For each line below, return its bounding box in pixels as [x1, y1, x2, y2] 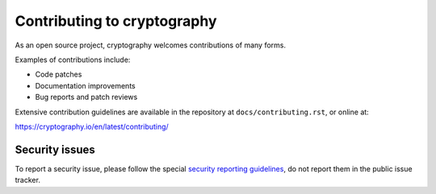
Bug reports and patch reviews [35, 93, 138, 102]
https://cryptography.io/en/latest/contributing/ [15, 122, 169, 131]
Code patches [35, 69, 82, 80]
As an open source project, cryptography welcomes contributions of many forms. [15, 40, 287, 50]
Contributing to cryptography [15, 12, 217, 30]
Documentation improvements [35, 80, 136, 90]
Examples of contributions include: [15, 55, 131, 64]
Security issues [15, 142, 96, 156]
